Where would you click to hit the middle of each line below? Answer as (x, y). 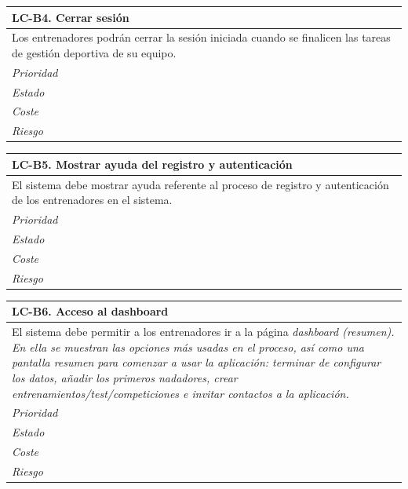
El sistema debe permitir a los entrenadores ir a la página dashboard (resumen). (203, 332)
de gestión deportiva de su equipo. (94, 52)
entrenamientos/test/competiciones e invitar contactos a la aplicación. (180, 393)
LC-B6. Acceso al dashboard (90, 311)
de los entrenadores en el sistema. (92, 200)
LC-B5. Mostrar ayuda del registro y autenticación (152, 164)
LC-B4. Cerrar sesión (71, 17)
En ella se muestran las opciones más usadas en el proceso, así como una (188, 347)
